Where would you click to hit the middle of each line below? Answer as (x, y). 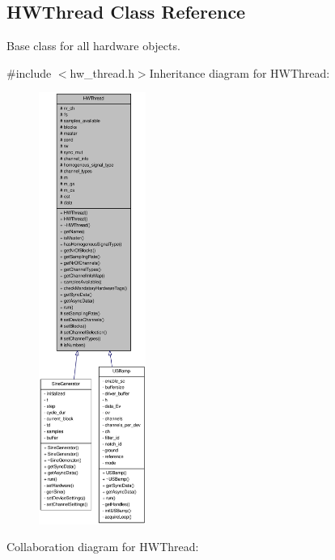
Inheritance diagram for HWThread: (240, 72)
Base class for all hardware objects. (93, 46)
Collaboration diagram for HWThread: (103, 547)
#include (29, 72)
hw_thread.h (102, 72)
